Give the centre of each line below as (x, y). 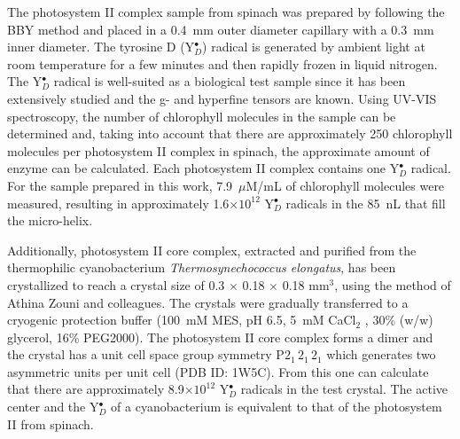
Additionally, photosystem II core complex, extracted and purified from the (212, 250)
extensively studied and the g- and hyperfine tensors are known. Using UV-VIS (222, 98)
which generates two (381, 354)
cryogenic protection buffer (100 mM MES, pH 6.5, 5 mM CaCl (182, 320)
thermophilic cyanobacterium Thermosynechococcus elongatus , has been (202, 267)
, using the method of (393, 284)
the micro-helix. (50, 220)
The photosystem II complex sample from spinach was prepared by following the (226, 12)
